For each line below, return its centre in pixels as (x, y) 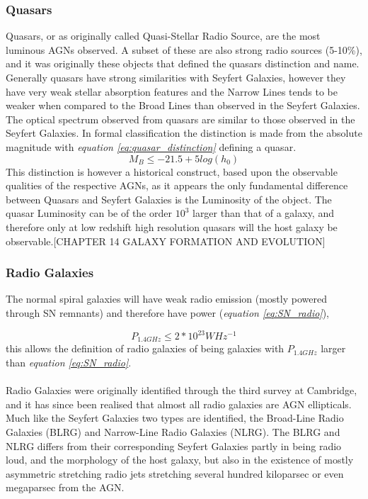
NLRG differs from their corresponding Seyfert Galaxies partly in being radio (174, 445)
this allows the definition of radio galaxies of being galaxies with (145, 348)
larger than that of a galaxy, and (263, 213)
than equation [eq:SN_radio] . (69, 363)
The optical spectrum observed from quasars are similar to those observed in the (180, 119)
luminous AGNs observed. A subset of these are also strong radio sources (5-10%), (184, 49)
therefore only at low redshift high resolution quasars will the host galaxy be (172, 226)
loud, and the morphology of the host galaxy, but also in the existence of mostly (180, 460)
